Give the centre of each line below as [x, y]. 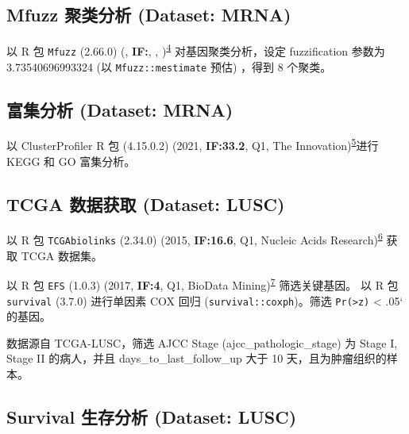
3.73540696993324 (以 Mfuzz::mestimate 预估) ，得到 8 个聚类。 [169, 66]
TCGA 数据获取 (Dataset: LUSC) [146, 204]
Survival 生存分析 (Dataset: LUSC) [152, 417]
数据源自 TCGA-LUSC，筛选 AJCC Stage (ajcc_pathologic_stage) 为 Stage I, [202, 342]
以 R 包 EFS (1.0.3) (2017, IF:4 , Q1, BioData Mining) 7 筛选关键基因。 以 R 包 [203, 284]
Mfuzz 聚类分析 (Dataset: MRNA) [149, 15]
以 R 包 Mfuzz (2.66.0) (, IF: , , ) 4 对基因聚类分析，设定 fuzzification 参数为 [196, 50]
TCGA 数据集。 [62, 255]
